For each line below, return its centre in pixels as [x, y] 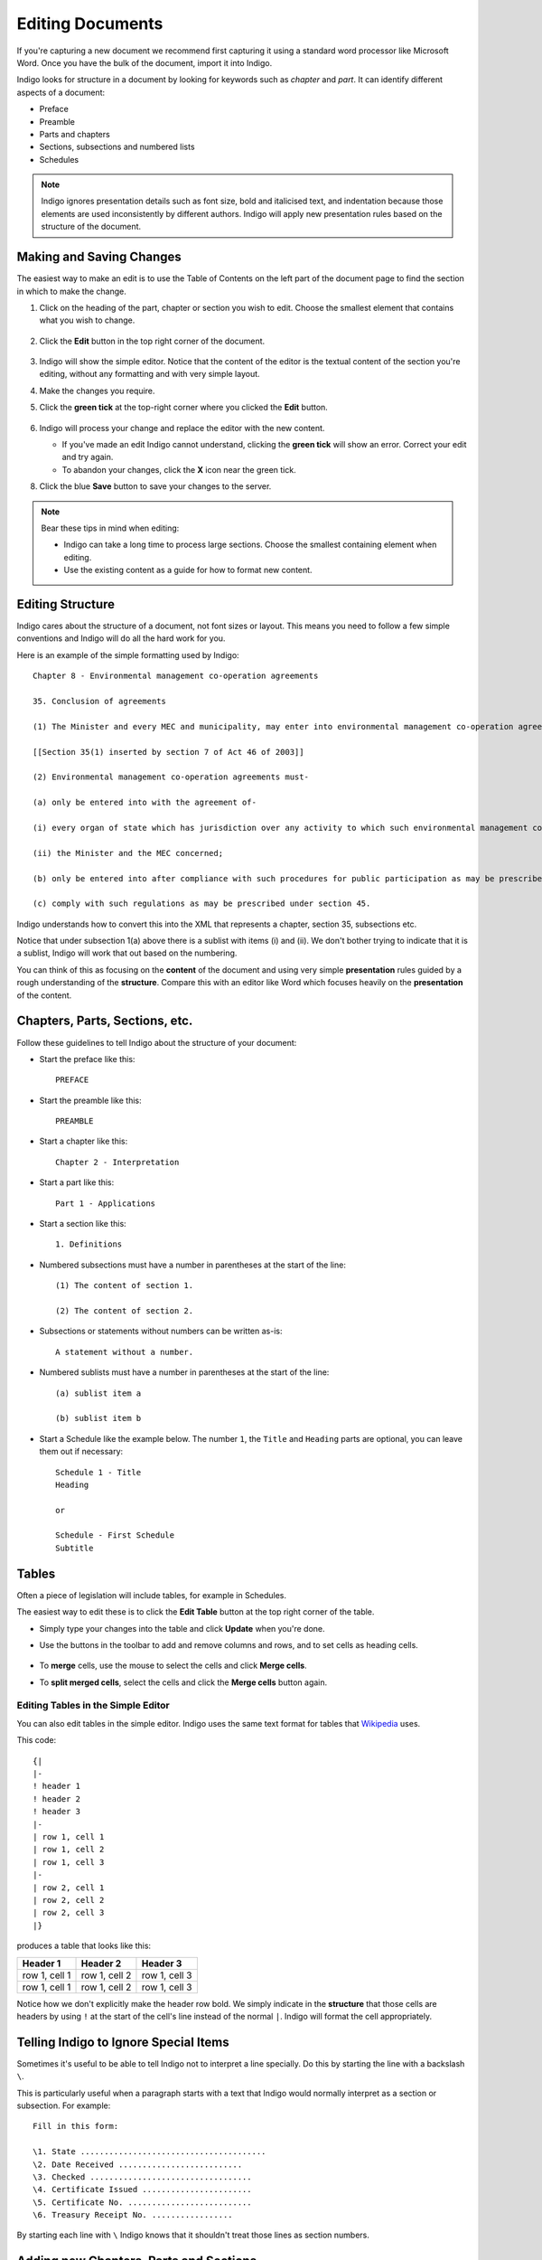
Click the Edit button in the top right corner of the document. [152, 341]
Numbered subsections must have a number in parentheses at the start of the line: [193, 1265]
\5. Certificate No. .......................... [142, 2202]
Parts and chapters [75, 134]
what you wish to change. [87, 320]
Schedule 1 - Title [98, 1472]
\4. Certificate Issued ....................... [142, 2189]
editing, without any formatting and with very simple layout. [150, 374]
